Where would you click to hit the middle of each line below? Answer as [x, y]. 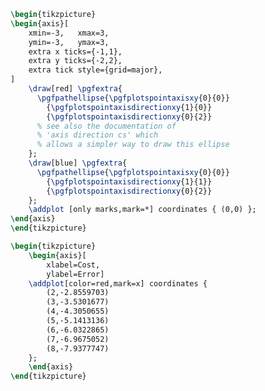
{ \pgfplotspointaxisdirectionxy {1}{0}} [129, 107]
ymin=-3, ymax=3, [69, 42]
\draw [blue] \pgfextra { [78, 163]
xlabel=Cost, [73, 265]
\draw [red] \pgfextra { [75, 89]
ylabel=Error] [75, 274]
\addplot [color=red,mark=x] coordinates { [118, 283]
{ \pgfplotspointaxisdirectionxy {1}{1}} [129, 181]
